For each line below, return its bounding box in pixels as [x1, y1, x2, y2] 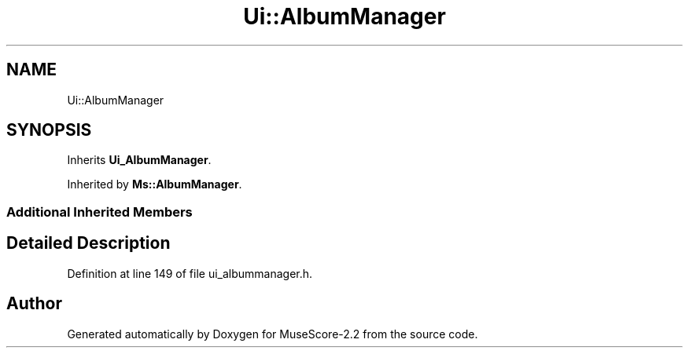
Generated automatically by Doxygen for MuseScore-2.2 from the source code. [67, 327, 478, 341]
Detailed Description [6, 233, 171, 254]
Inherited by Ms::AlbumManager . [67, 177, 242, 192]
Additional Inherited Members [6, 203, 193, 220]
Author [6, 294, 62, 314]
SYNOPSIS [6, 120, 92, 141]
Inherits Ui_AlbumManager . [67, 153, 212, 167]
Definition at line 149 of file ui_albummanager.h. [67, 266, 313, 280]
